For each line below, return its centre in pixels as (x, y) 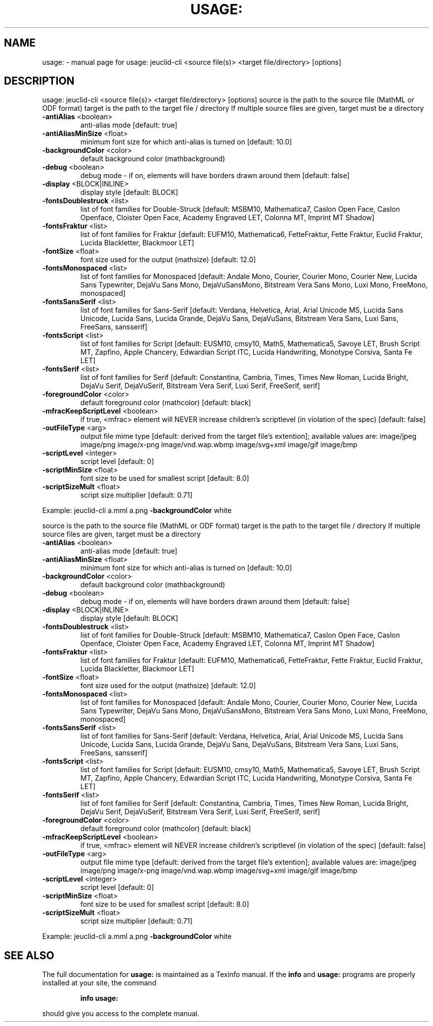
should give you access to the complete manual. (121, 1014)
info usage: (99, 998)
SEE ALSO (29, 955)
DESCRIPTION (39, 81)
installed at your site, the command (99, 983)
